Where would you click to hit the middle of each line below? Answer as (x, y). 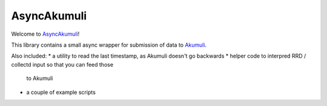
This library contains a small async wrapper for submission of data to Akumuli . (109, 45)
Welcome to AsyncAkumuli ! (45, 34)
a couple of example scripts (61, 92)
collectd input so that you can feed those (62, 64)
